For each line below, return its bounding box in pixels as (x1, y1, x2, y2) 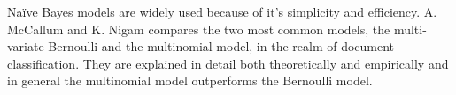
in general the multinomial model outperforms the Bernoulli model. (7, 71, 373, 90)
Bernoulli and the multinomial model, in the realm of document (48, 37, 395, 55)
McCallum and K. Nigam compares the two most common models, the (7, 19, 390, 38)
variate (7, 37, 44, 55)
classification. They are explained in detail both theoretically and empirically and (7, 54, 449, 72)
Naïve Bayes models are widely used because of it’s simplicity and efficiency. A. (7, 3, 437, 20)
